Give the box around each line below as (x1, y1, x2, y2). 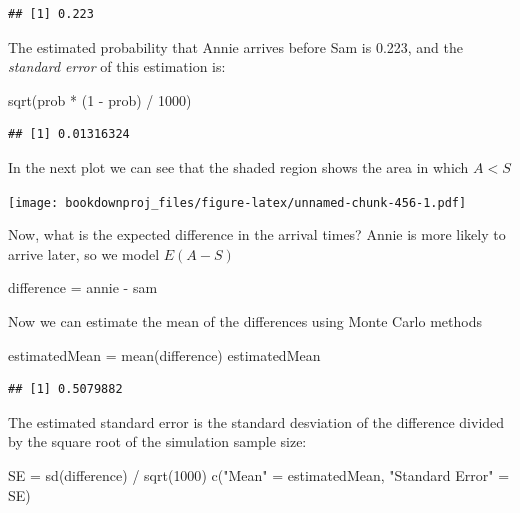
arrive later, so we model (8, 243, 160, 264)
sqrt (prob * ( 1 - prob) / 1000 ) (8, 89, 192, 110)
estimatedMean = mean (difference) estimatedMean (8, 344, 321, 365)
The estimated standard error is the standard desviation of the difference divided (8, 411, 505, 432)
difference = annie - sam (8, 277, 158, 298)
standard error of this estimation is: (8, 56, 226, 77)
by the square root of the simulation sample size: (8, 431, 307, 452)
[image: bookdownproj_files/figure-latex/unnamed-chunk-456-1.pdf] (8, 195, 467, 210)
